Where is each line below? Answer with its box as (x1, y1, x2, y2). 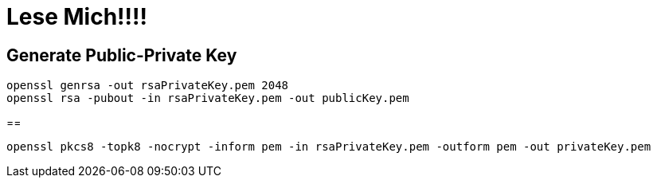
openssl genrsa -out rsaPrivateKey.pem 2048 (6, 79, 289, 92)
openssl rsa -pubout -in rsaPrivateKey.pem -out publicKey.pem (6, 92, 409, 105)
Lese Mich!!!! (6, 3, 147, 30)
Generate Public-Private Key (6, 45, 237, 65)
